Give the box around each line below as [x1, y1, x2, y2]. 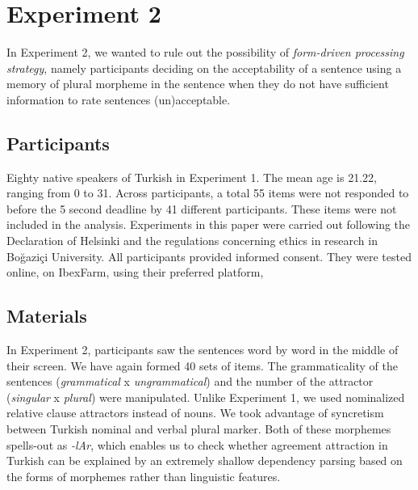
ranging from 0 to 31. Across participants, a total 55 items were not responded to [6, 184, 409, 201]
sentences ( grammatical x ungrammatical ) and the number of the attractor [6, 373, 374, 390]
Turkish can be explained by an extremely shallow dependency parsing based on [6, 452, 403, 469]
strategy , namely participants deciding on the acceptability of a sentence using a [6, 59, 402, 76]
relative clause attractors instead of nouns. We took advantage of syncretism [6, 404, 384, 421]
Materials [6, 303, 87, 328]
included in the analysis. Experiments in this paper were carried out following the [6, 216, 411, 233]
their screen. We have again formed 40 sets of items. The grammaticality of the [6, 357, 398, 374]
